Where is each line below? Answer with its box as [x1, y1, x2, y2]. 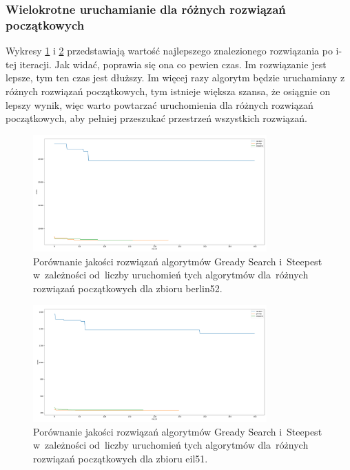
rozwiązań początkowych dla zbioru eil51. [33, 451, 208, 466]
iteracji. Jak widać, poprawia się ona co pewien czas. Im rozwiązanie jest [19, 57, 327, 71]
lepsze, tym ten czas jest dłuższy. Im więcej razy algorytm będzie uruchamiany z [6, 70, 345, 85]
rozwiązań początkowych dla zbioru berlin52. [33, 281, 223, 296]
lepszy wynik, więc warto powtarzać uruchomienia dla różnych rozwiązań [6, 97, 313, 112]
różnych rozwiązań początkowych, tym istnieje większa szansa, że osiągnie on [6, 83, 331, 98]
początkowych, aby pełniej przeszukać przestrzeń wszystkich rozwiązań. [6, 111, 307, 125]
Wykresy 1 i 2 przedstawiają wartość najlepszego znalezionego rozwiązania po [6, 43, 333, 58]
